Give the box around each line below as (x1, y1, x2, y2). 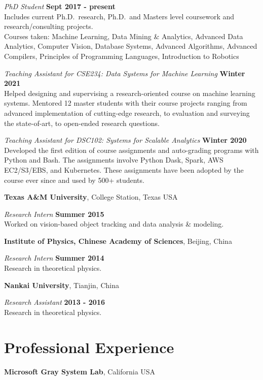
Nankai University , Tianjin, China (4, 279, 119, 290)
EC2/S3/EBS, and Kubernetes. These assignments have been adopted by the (4, 164, 244, 175)
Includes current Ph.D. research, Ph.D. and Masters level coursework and (4, 11, 235, 21)
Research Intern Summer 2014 (4, 252, 104, 263)
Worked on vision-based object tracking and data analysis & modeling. (4, 218, 224, 229)
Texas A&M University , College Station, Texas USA (4, 192, 178, 202)
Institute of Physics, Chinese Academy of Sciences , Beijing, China (4, 235, 232, 246)
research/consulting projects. (4, 21, 93, 31)
